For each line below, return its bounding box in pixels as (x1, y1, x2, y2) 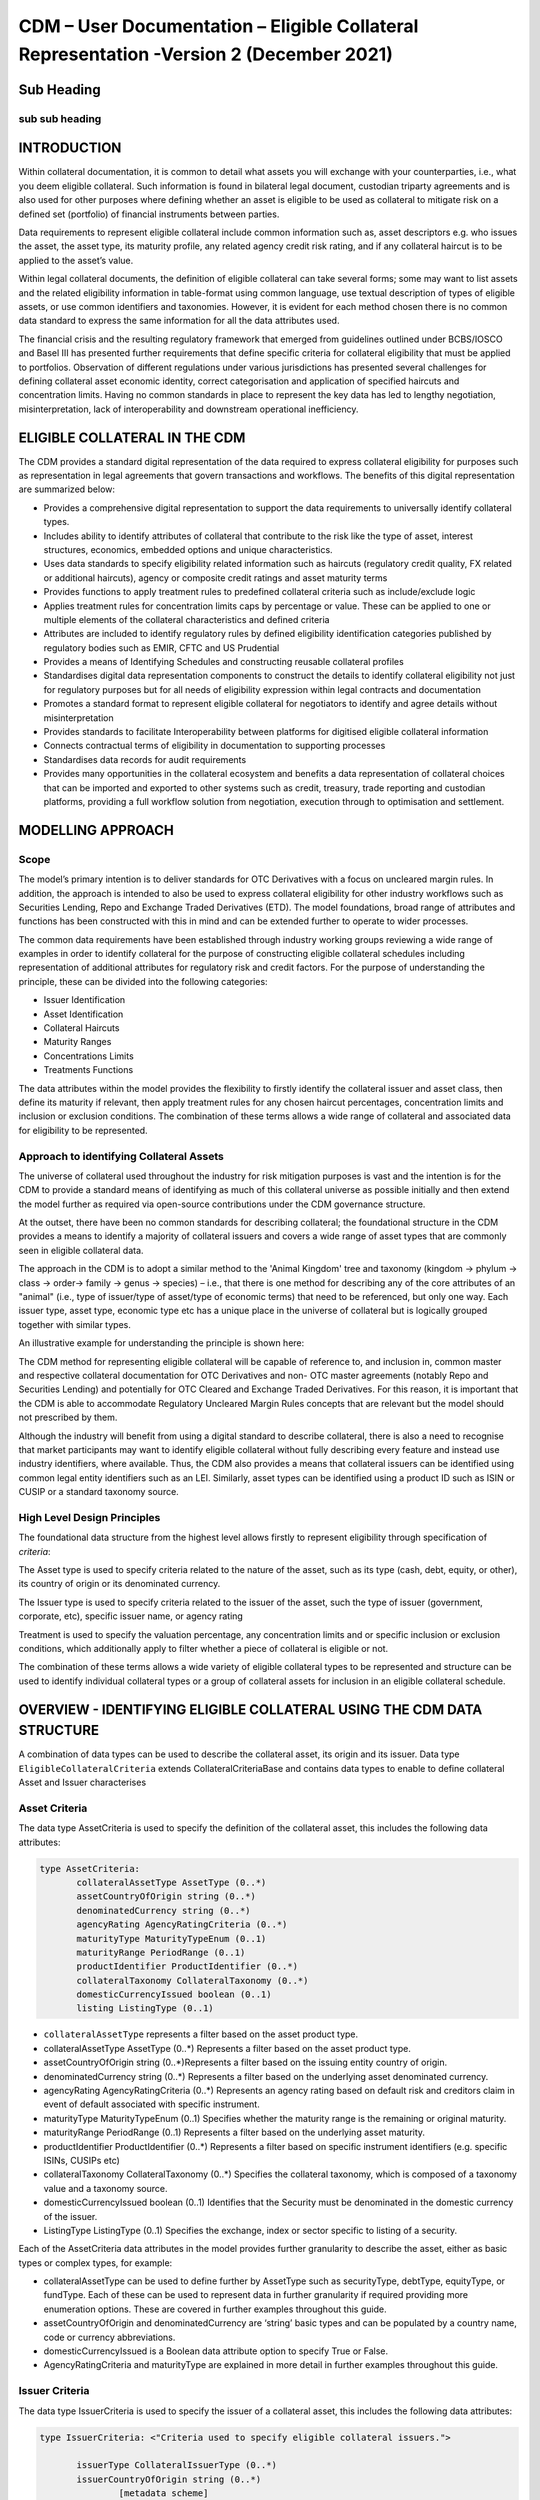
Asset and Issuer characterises (18, 1776, 147, 1789)
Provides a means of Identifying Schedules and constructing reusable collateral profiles (43, 656, 404, 668)
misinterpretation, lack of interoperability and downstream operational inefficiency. (18, 403, 359, 415)
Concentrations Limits (43, 1050, 134, 1062)
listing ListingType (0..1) (76, 2003, 214, 2014)
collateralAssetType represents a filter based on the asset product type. (43, 2028, 359, 2040)
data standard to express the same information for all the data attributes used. (18, 315, 340, 327)
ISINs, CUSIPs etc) (43, 2154, 120, 2166)
